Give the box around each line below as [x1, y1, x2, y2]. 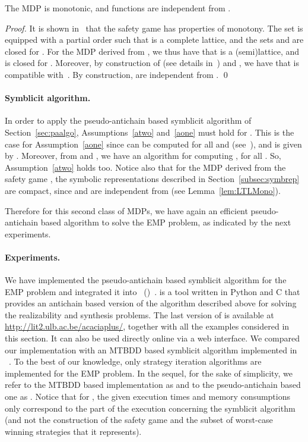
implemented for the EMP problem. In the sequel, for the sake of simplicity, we [5, 366, 293, 379]
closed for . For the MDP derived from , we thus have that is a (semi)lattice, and [5, 45, 300, 57]
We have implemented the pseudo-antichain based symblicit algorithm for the [5, 274, 287, 286]
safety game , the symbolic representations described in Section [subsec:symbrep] [5, 173, 300, 185]
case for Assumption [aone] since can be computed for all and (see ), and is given [5, 137, 302, 150]
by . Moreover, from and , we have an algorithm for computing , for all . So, [5, 149, 281, 162]
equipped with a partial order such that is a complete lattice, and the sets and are [5, 33, 304, 46]
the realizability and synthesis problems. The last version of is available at [5, 308, 274, 321]
